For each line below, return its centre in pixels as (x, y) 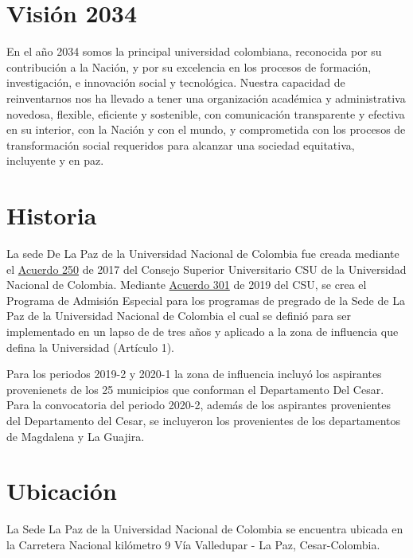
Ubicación (62, 491)
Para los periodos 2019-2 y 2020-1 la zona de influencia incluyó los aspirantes (194, 374)
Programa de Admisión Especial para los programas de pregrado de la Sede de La (206, 300)
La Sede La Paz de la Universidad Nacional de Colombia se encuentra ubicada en (205, 529)
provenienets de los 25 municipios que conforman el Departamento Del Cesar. (195, 389)
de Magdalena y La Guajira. (76, 436)
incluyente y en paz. (55, 160)
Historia (52, 215)
